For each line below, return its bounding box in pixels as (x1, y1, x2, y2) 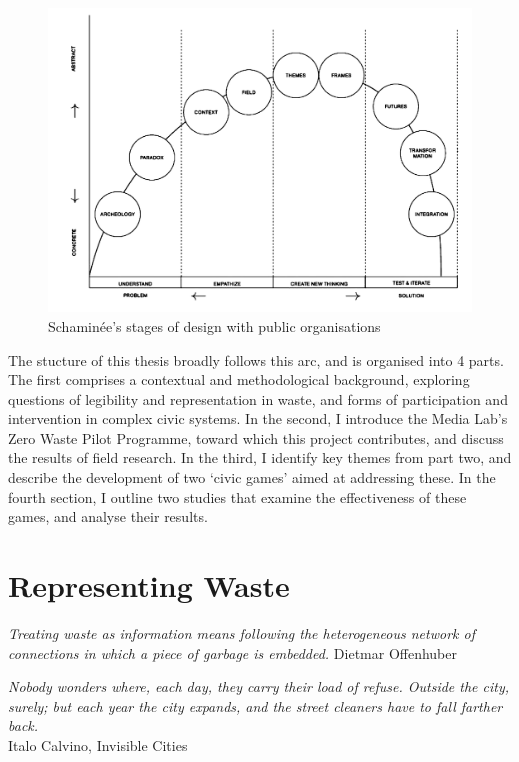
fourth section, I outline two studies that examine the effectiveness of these (8, 486, 467, 507)
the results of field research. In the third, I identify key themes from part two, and (8, 447, 512, 468)
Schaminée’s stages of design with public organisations (48, 315, 381, 336)
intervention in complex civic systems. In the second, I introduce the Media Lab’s (8, 408, 508, 429)
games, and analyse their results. (8, 506, 208, 527)
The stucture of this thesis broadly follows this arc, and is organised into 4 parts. (8, 349, 504, 370)
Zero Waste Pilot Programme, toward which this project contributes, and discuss (8, 427, 504, 448)
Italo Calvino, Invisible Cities (8, 734, 188, 755)
